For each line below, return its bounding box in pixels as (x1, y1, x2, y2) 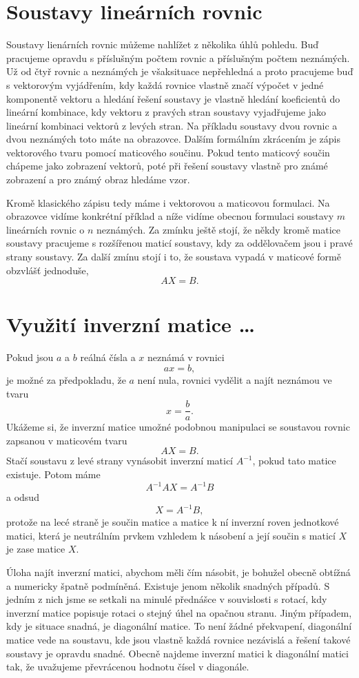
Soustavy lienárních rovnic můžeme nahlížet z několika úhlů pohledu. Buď (6, 37, 319, 52)
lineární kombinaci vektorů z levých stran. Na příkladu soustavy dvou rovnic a (6, 118, 338, 132)
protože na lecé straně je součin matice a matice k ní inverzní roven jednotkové (6, 515, 339, 529)
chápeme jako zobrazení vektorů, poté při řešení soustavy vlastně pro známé (6, 158, 328, 173)
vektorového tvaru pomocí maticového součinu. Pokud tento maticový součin (6, 145, 330, 159)
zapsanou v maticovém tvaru (6, 433, 127, 447)
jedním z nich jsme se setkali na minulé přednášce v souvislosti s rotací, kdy (6, 592, 327, 606)
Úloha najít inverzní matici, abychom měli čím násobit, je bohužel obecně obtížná (6, 564, 351, 579)
